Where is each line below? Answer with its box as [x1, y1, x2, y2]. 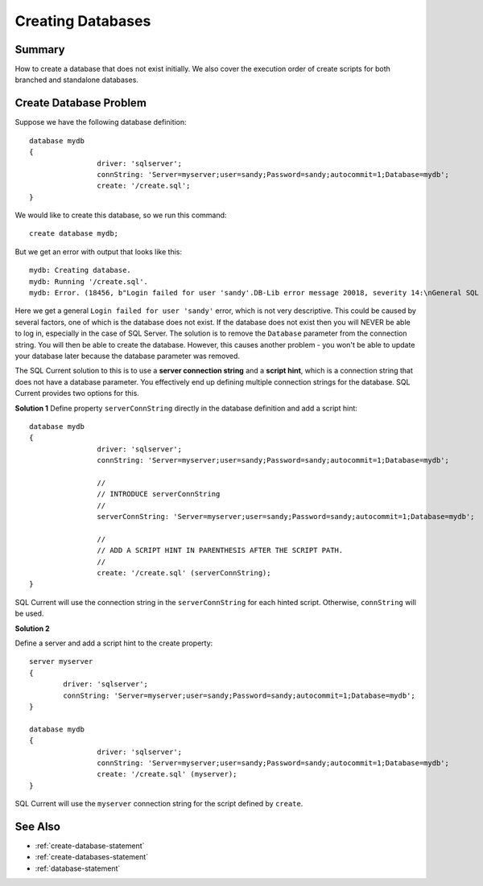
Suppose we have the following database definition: [14, 117, 187, 127]
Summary [14, 43, 65, 56]
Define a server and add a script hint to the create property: [14, 638, 213, 648]
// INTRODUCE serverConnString [97, 489, 221, 499]
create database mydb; [29, 229, 119, 238]
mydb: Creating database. [29, 266, 132, 275]
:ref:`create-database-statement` [35, 841, 145, 851]
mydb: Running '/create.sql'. [29, 277, 149, 286]
